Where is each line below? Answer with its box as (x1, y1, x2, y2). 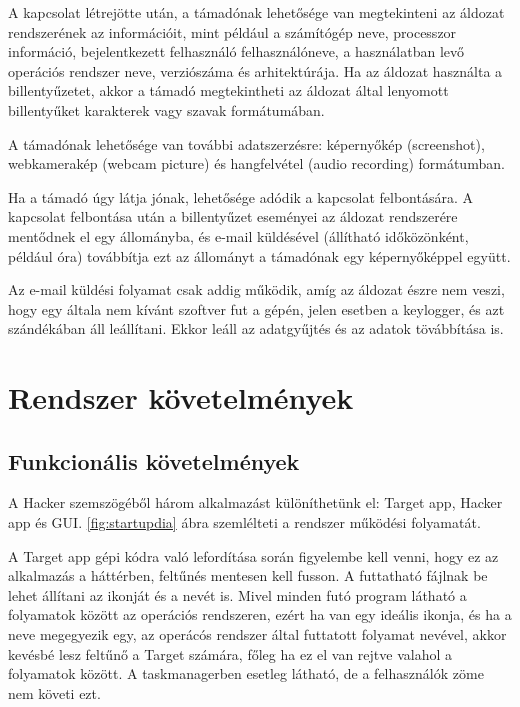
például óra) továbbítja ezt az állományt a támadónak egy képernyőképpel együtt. (8, 245, 511, 266)
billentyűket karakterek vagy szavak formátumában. (8, 99, 325, 120)
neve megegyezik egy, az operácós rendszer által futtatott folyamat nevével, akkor (8, 624, 507, 645)
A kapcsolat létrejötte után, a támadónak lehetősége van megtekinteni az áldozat (8, 2, 505, 22)
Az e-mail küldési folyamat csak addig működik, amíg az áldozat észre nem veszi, (8, 279, 505, 300)
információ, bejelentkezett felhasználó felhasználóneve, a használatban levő (8, 41, 465, 62)
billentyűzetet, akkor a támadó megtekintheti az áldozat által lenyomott (8, 80, 449, 101)
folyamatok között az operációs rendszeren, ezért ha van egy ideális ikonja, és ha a (8, 604, 512, 625)
